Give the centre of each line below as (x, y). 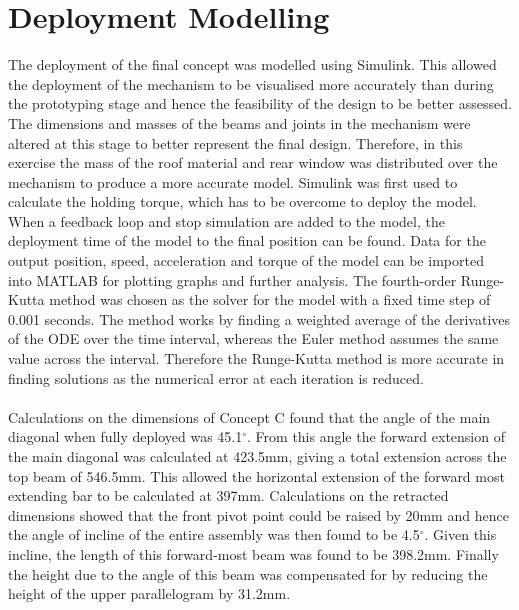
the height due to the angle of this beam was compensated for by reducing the (248, 573)
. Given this (460, 534)
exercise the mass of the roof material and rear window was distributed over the (253, 162)
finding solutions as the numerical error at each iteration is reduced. (216, 377)
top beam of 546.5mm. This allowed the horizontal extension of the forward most (256, 475)
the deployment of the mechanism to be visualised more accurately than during (251, 83)
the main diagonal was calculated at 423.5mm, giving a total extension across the (257, 456)
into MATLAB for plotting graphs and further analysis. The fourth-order (232, 279)
